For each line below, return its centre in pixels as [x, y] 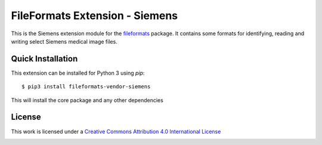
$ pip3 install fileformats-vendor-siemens [86, 87]
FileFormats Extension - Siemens [95, 16]
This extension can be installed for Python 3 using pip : [78, 73]
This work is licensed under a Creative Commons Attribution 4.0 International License [116, 131]
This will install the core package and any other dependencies [87, 100]
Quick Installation [44, 59]
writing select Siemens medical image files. [64, 41]
